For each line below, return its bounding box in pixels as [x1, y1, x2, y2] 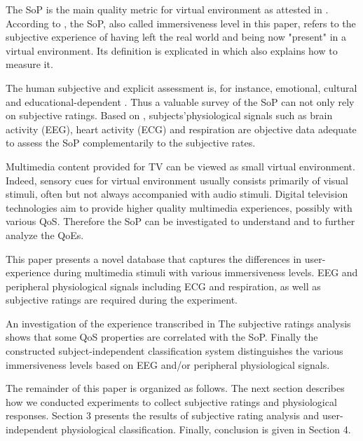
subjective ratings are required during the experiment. [6, 292, 238, 307]
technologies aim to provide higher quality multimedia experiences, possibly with [6, 200, 352, 215]
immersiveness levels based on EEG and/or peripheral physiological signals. [6, 357, 330, 372]
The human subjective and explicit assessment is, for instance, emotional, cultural [6, 80, 357, 95]
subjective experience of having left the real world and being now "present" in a [6, 29, 347, 44]
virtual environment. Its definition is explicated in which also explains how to [6, 43, 338, 57]
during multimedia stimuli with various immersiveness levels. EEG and [53, 265, 358, 280]
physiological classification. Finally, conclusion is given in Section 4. [61, 422, 351, 437]
